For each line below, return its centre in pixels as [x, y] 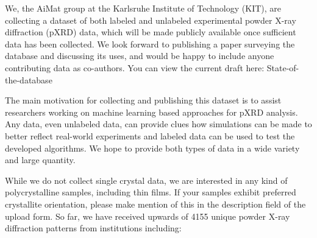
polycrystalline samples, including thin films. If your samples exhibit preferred [151, 192]
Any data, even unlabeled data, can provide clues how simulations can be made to [158, 124]
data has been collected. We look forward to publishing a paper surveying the [150, 44]
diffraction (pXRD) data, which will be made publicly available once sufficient [151, 32]
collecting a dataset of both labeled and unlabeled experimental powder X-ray [151, 20]
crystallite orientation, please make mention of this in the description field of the [155, 204]
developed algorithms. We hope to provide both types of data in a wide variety [152, 148]
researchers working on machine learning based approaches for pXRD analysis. [151, 112]
